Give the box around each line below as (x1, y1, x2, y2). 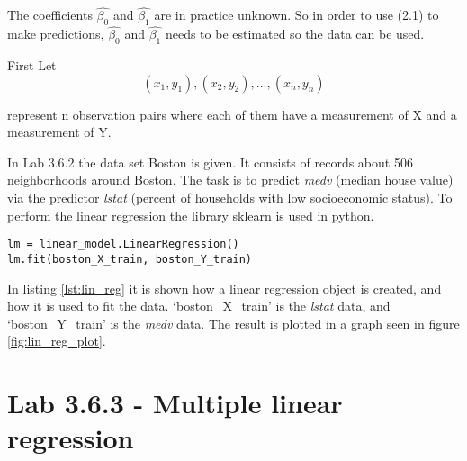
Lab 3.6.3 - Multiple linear (7, 384, 343, 421)
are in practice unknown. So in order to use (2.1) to (154, 5, 439, 24)
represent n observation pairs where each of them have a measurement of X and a (7, 104, 457, 123)
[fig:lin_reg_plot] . (7, 331, 106, 350)
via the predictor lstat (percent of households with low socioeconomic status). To (7, 188, 453, 206)
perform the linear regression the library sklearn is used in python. (7, 205, 374, 224)
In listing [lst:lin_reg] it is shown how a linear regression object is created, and (7, 278, 442, 297)
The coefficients (7, 5, 93, 24)
